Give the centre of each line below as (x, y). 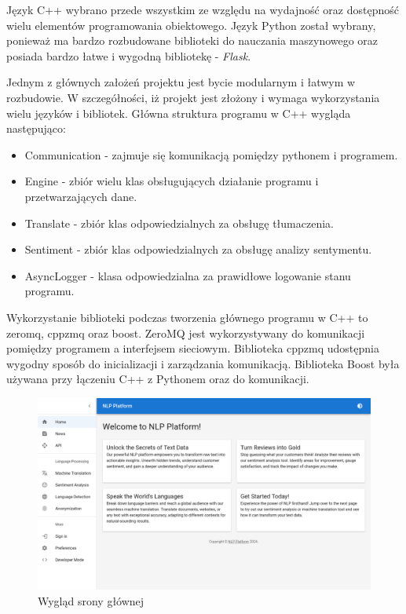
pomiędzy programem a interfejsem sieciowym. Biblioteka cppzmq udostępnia (193, 348)
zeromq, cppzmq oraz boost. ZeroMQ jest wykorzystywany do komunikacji (186, 333)
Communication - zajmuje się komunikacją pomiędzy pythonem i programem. (211, 154)
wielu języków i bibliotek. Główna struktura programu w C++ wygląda (179, 113)
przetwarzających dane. (81, 196)
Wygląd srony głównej (91, 600)
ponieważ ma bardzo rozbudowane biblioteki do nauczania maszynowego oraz (192, 40)
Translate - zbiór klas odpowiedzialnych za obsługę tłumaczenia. (179, 223)
